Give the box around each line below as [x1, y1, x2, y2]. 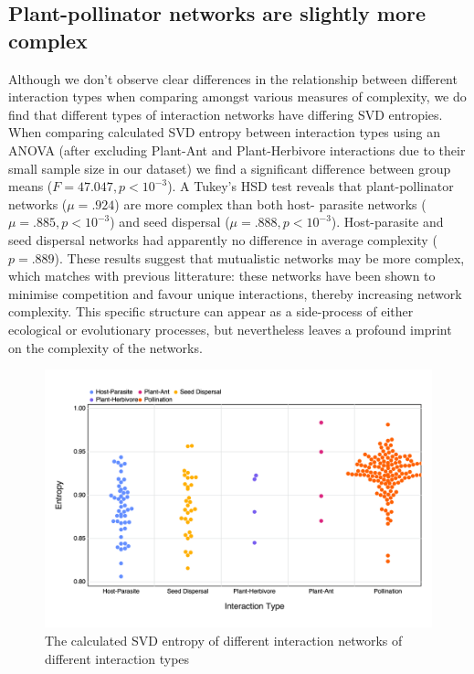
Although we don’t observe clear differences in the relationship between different [8, 69, 458, 88]
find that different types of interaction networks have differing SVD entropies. [8, 104, 443, 123]
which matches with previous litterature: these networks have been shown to [8, 266, 436, 285]
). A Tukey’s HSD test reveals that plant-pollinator [167, 177, 454, 196]
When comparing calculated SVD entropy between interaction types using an [8, 123, 440, 142]
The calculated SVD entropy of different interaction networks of [45, 631, 403, 650]
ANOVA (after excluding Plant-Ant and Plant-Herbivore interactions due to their [8, 140, 466, 159]
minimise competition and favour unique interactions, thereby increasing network [8, 284, 462, 303]
